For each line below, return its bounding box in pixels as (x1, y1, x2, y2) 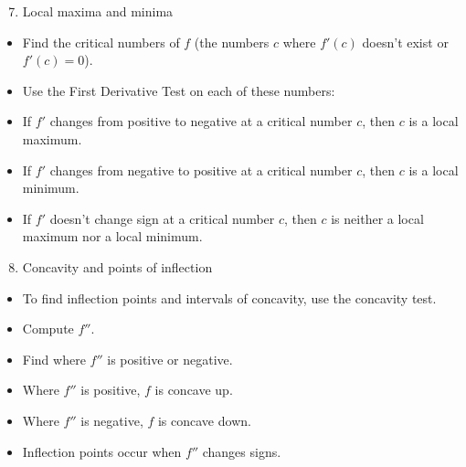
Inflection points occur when (22, 441, 182, 461)
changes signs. (202, 441, 281, 461)
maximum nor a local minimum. (22, 227, 203, 246)
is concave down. (157, 410, 251, 430)
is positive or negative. (107, 349, 233, 368)
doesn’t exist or (362, 32, 449, 51)
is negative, (80, 410, 143, 430)
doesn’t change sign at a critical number (49, 208, 275, 228)
